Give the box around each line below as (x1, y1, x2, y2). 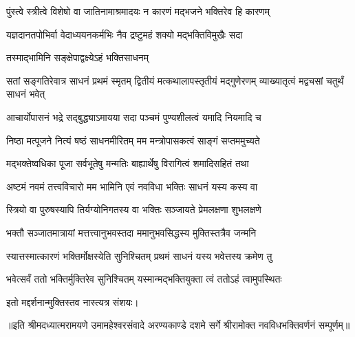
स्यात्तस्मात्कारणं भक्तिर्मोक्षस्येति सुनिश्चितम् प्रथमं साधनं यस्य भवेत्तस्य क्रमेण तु (6, 248, 272, 263)
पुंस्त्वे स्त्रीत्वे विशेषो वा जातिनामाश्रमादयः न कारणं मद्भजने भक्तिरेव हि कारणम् (6, 4, 270, 18)
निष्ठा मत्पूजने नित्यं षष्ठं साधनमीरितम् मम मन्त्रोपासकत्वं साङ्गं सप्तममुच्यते (6, 133, 260, 147)
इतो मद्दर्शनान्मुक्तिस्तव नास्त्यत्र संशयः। (6, 294, 139, 309)
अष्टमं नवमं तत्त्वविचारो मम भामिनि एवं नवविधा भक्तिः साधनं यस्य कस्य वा (6, 179, 258, 193)
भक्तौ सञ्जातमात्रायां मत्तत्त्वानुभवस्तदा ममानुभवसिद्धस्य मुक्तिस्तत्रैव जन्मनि (6, 225, 257, 239)
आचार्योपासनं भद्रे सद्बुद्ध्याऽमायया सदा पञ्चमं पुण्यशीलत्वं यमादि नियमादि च (6, 109, 261, 124)
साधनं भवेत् (6, 87, 45, 101)
